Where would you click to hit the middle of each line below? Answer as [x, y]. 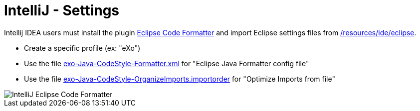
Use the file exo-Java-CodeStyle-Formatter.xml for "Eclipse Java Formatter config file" [167, 63]
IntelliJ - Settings [62, 10]
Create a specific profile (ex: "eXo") [82, 48]
